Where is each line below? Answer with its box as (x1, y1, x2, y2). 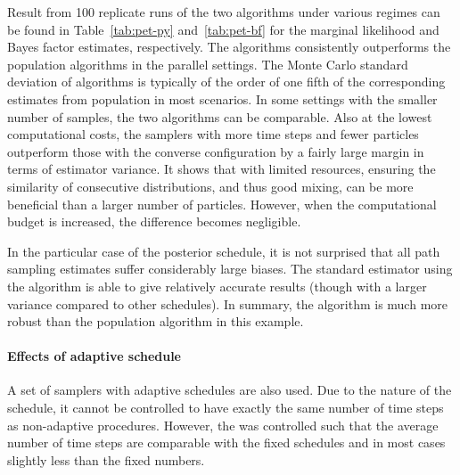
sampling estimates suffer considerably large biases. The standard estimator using (7, 259, 453, 278)
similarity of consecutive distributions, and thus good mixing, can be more (7, 176, 414, 195)
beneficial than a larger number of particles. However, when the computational (7, 194, 437, 213)
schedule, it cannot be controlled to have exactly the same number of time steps (7, 398, 444, 417)
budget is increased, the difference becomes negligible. (7, 212, 301, 231)
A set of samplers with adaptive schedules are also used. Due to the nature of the (7, 381, 452, 399)
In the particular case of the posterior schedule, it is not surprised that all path (7, 242, 440, 260)
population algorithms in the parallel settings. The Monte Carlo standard (7, 54, 408, 73)
